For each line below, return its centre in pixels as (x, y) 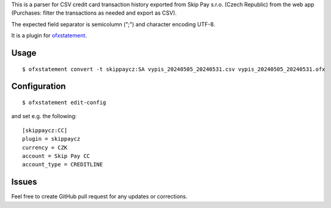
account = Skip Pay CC (56, 156)
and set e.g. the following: (44, 116)
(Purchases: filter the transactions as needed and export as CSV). (94, 13)
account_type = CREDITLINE (63, 165)
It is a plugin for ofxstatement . (49, 35)
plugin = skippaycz (51, 139)
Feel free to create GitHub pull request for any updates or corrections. (99, 196)
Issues (24, 182)
